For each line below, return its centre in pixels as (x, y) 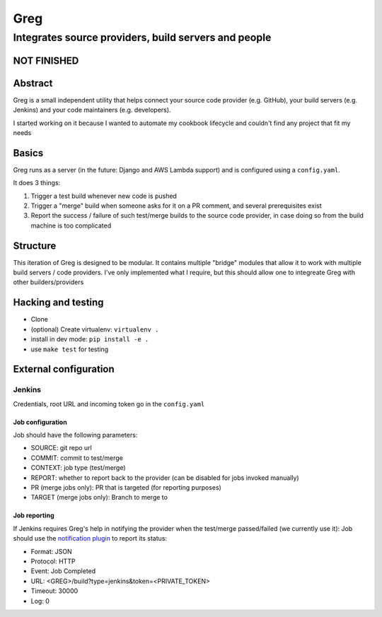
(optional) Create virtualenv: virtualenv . (95, 329)
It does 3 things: (37, 183)
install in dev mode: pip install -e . (90, 339)
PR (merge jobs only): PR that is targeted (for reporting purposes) (126, 488)
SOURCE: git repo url (61, 448)
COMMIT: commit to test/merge (77, 458)
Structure (35, 246)
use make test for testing (70, 349)
